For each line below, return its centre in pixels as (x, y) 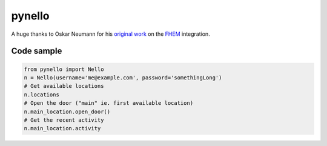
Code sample (37, 51)
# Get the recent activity (64, 120)
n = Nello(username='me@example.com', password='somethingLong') (123, 78)
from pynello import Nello (64, 69)
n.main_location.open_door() (67, 111)
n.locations (42, 95)
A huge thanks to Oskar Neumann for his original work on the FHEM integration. (111, 34)
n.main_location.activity (62, 128)
